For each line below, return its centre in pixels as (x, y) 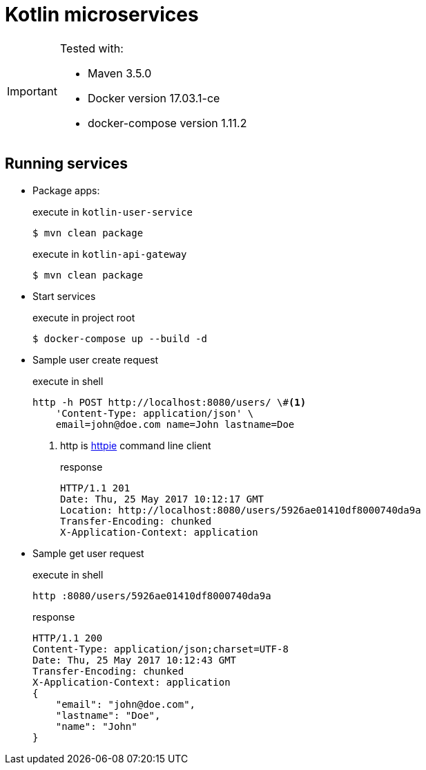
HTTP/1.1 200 (68, 638)
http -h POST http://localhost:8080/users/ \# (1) (170, 402)
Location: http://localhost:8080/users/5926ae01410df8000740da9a (241, 510)
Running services (67, 164)
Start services (64, 296)
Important (32, 91)
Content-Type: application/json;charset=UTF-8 (161, 649)
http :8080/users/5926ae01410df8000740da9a (152, 595)
